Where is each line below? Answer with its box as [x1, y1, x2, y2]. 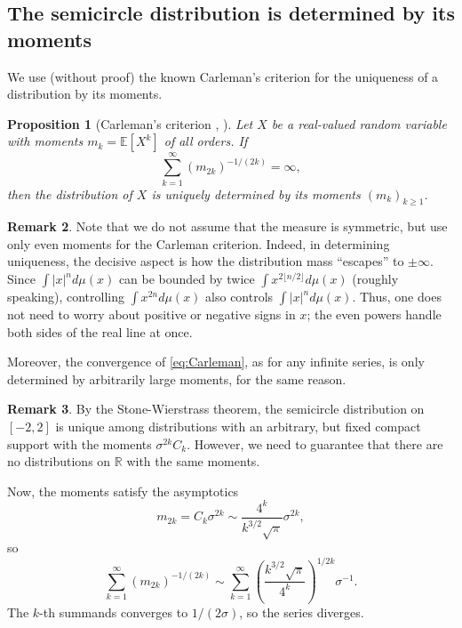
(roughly [352, 270, 399, 288]
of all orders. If [163, 132, 248, 150]
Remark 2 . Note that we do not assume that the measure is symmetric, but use [7, 217, 448, 236]
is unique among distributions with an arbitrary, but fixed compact [55, 417, 421, 436]
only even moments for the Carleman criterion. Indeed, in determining [7, 234, 390, 253]
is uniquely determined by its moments [151, 184, 361, 203]
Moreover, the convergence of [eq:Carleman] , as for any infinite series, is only [7, 352, 425, 371]
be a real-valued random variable [271, 114, 447, 133]
